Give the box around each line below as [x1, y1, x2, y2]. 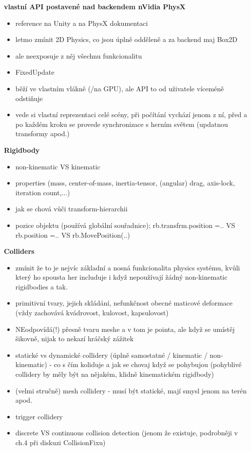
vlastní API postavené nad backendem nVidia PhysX [4, 1, 186, 11]
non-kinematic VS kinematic [15, 161, 100, 171]
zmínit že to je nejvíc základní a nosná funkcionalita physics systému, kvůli [15, 262, 240, 272]
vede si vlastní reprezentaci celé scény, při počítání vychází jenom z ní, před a [15, 109, 247, 120]
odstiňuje [15, 93, 43, 103]
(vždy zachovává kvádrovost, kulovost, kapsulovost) [15, 307, 169, 318]
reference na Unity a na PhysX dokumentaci [15, 18, 148, 28]
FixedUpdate [15, 67, 55, 77]
